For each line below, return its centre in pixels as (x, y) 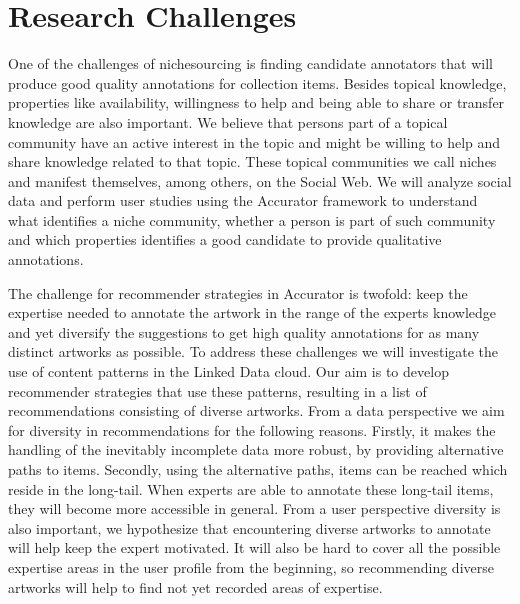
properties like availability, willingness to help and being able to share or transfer (256, 102)
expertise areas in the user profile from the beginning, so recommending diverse (251, 566)
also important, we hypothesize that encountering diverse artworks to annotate (249, 527)
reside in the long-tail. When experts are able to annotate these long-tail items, (251, 488)
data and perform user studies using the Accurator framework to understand (243, 200)
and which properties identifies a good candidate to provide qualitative (225, 239)
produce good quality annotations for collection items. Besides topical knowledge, (257, 82)
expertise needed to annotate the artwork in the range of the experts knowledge (252, 312)
